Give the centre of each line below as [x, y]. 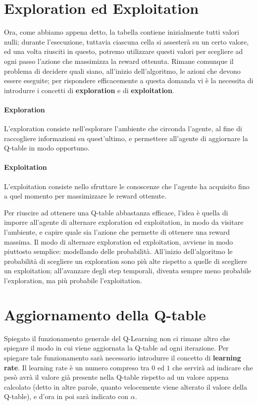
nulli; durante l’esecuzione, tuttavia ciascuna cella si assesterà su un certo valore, [127, 41]
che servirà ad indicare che [213, 367]
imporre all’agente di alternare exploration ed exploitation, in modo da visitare [124, 222]
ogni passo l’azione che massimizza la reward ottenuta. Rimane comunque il [119, 61]
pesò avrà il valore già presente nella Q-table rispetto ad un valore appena [116, 377]
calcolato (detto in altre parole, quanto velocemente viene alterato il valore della [126, 386]
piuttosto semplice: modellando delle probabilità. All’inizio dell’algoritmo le [118, 251]
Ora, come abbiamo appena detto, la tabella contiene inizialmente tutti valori [122, 32]
